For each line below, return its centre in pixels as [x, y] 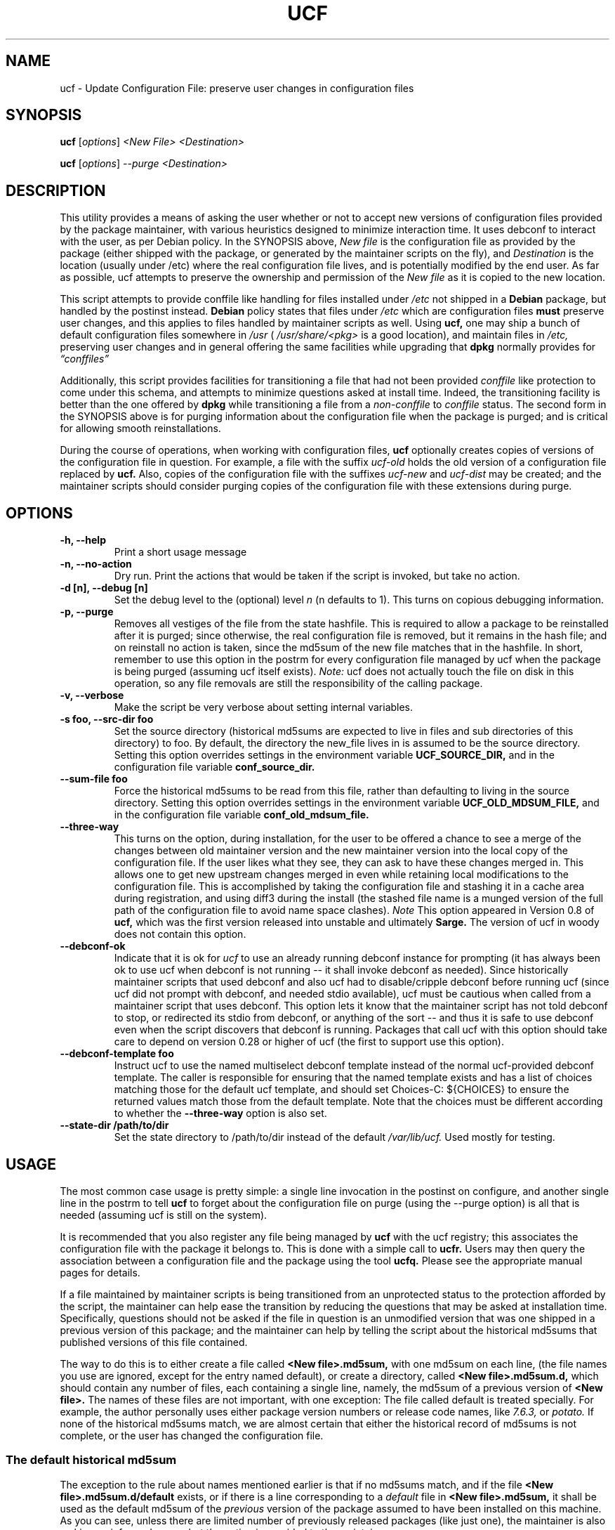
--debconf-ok [93, 946]
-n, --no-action [96, 564]
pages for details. [100, 1272]
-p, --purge [87, 612]
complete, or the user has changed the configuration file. [192, 1435]
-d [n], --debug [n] [104, 588]
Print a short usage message [180, 552]
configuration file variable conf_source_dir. [214, 767]
